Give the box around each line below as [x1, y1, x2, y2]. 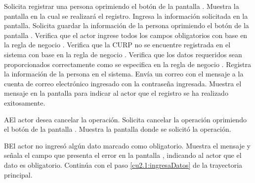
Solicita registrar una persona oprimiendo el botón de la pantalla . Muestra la [4, 1, 239, 11]
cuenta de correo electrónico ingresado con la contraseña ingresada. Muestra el [4, 78, 242, 88]
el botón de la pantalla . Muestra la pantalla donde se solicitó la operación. [4, 124, 231, 134]
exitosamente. [4, 97, 45, 108]
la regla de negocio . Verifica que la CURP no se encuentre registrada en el [4, 39, 231, 50]
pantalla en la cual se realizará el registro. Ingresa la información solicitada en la [4, 10, 248, 21]
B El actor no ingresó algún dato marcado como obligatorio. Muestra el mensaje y [4, 140, 251, 150]
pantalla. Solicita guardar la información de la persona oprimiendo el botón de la [4, 20, 249, 31]
